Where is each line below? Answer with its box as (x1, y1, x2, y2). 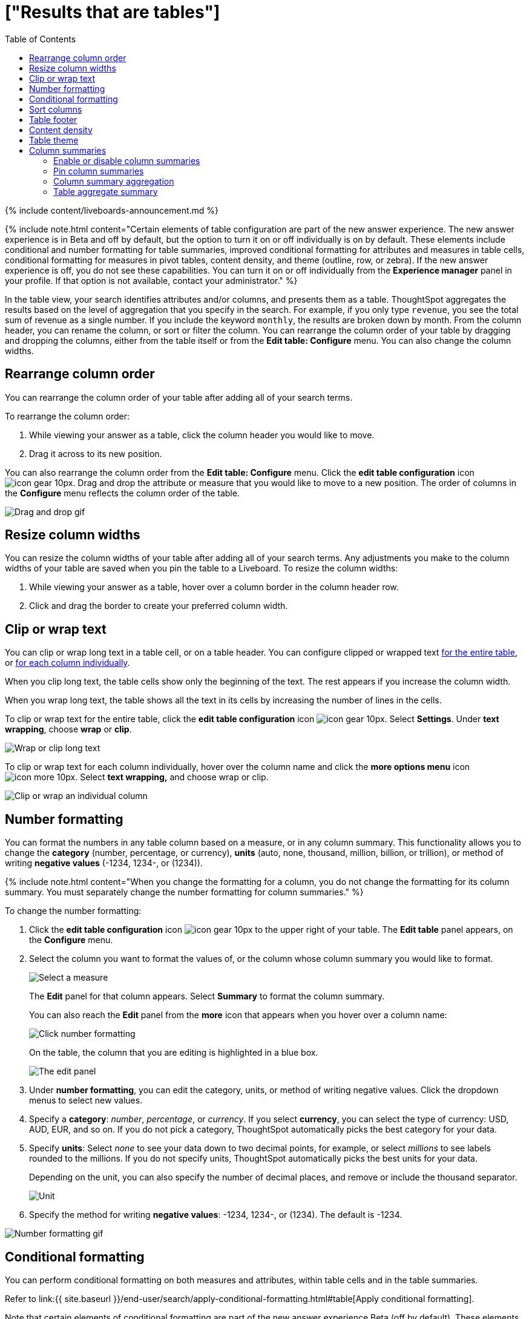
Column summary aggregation (53, 176, 174, 186)
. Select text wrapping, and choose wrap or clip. (75, 772, 269, 783)
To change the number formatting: (5, 906, 142, 916)
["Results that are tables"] (5, 2, 220, 22)
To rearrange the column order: (5, 410, 130, 421)
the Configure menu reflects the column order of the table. (5, 487, 240, 498)
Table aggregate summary (53, 186, 158, 197)
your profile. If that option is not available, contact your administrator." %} (5, 275, 298, 286)
